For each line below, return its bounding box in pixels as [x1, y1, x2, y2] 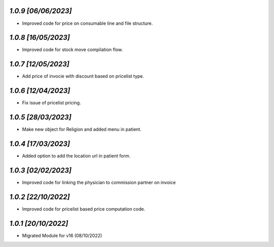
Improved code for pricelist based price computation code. [22, 205, 146, 212]
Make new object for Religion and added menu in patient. [22, 127, 142, 133]
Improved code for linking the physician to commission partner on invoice [22, 179, 176, 185]
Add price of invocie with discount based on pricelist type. [22, 73, 145, 79]
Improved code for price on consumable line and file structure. [22, 20, 153, 26]
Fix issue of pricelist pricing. [22, 100, 81, 106]
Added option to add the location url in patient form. [22, 153, 131, 159]
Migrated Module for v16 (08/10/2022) [22, 232, 102, 238]
